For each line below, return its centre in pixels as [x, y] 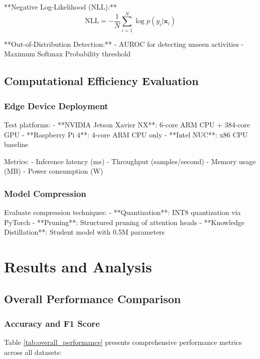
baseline [16, 144]
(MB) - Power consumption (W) [54, 171]
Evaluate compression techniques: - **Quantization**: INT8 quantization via [122, 212]
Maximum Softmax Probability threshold [68, 54]
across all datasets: [33, 352]
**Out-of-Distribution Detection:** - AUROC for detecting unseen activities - [124, 44]
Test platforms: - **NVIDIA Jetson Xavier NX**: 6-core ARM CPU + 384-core [127, 124]
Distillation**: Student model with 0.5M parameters [85, 232]
